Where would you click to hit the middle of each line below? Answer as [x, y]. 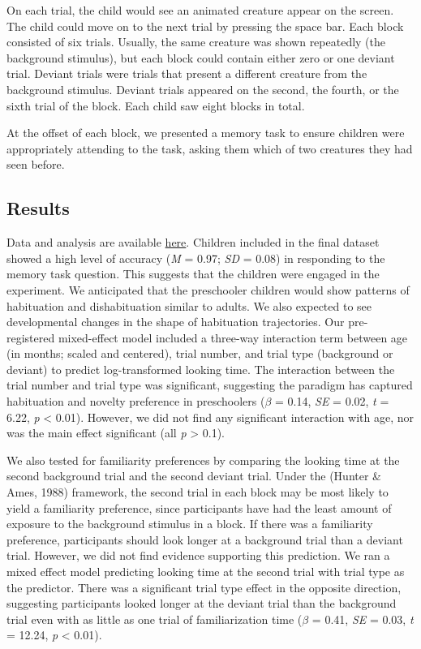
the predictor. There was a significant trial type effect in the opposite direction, [204, 587]
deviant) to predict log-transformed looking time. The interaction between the [201, 369]
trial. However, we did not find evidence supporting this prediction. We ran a [198, 555]
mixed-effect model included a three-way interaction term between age [233, 337]
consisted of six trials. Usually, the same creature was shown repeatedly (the [196, 42]
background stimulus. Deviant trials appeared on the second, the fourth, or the [203, 89]
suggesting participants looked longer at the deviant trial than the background [202, 603]
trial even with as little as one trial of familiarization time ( [155, 619]
